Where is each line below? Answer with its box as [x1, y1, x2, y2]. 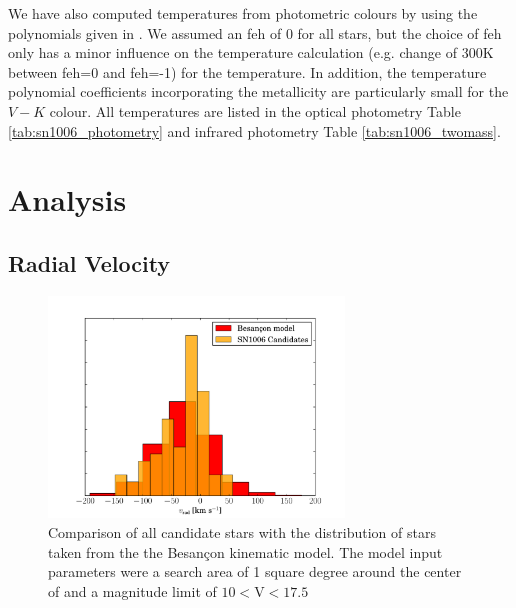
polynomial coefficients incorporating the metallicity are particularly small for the [8, 81, 509, 102]
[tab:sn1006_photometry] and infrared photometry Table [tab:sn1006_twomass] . [8, 120, 501, 141]
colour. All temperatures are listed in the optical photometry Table [49, 100, 461, 121]
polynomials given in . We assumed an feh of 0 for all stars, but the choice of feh [8, 22, 502, 43]
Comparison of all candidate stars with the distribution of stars [48, 521, 436, 542]
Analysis [8, 179, 127, 220]
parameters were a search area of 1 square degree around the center [48, 561, 462, 582]
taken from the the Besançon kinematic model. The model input [48, 541, 443, 562]
